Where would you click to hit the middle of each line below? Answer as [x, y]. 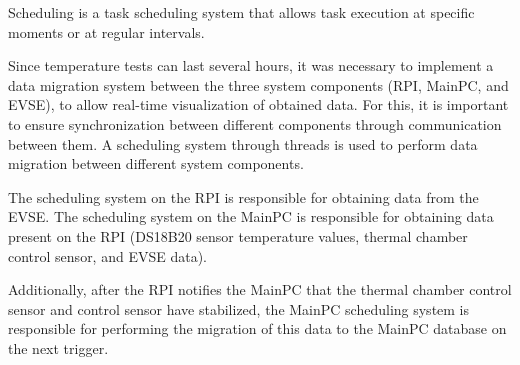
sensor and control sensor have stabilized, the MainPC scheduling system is [239, 308]
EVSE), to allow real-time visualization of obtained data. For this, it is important [258, 104]
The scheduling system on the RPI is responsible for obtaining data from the [243, 196]
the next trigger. [58, 347]
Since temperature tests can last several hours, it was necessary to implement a [251, 65]
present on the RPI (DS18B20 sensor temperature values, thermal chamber [238, 235]
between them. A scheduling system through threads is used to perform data [243, 143]
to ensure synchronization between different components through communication [255, 123]
